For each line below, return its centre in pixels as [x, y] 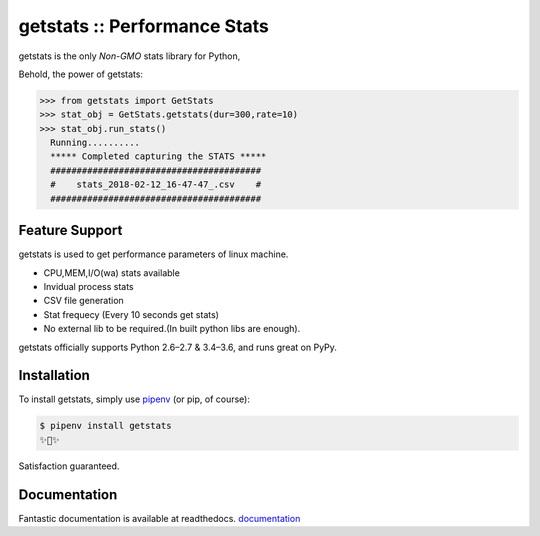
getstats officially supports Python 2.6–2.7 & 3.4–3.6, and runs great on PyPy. [177, 347]
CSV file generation [83, 301]
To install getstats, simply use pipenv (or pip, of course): [134, 399]
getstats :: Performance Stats [144, 26]
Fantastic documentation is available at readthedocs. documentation [159, 518]
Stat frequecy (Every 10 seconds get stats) [131, 314]
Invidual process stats [88, 286]
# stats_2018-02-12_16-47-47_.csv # [156, 184]
